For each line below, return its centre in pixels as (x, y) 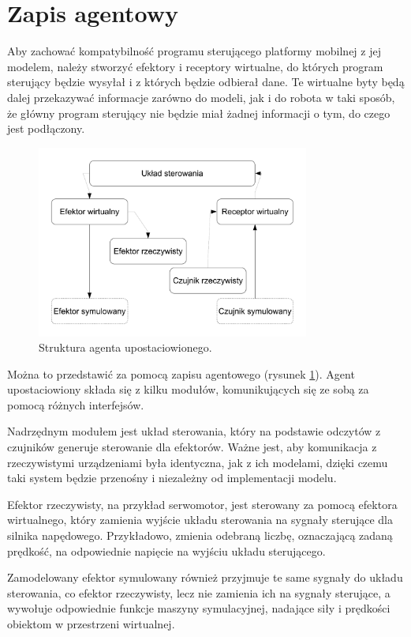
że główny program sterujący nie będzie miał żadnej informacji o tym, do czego (199, 113)
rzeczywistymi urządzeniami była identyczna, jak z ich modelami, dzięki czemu (198, 462)
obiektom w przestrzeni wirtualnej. (91, 624)
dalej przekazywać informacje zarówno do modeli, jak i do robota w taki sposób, (201, 97)
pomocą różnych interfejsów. (76, 404)
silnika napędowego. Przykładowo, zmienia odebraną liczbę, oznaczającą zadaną (200, 535)
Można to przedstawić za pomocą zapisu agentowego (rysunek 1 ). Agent (181, 373)
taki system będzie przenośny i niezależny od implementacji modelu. (172, 478)
